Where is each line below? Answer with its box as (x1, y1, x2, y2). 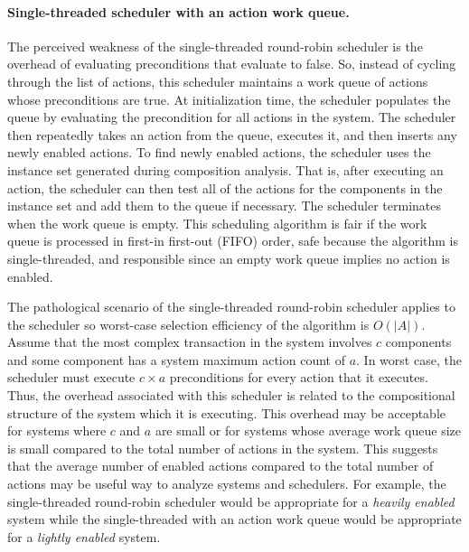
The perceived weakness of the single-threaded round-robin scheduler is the (7, 36, 423, 55)
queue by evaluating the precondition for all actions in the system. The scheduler (7, 108, 456, 126)
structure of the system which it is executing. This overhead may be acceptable (7, 403, 446, 422)
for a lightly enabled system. (7, 527, 161, 546)
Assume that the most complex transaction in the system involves (7, 332, 372, 351)
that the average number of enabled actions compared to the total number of (7, 456, 434, 475)
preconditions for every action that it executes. (169, 368, 428, 387)
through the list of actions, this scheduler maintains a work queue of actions (7, 71, 428, 90)
